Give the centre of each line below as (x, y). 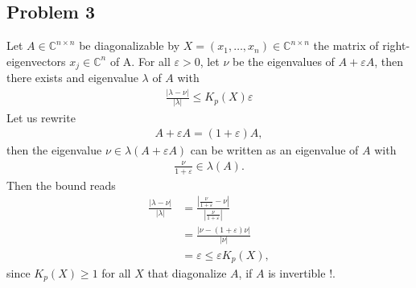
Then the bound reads (61, 185)
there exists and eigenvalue (72, 78)
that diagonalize (187, 272)
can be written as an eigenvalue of (274, 150)
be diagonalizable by (130, 45)
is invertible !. (302, 272)
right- (396, 45)
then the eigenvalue (54, 150)
